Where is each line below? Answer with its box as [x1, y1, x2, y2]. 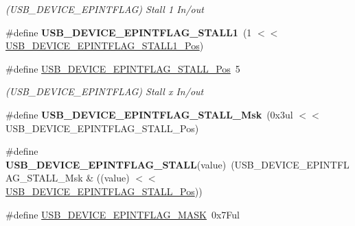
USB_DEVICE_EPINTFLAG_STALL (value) [5, 157, 227, 171]
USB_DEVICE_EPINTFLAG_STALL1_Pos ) [5, 38, 204, 53]
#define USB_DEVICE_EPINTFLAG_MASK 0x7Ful [5, 207, 240, 221]
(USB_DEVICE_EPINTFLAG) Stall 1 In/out [5, 2, 204, 16]
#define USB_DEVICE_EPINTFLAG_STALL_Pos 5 [5, 61, 240, 75]
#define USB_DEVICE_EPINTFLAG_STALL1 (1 [5, 25, 252, 39]
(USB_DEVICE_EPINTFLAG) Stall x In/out [5, 84, 204, 99]
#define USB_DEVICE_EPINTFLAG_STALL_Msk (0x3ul [5, 107, 293, 121]
